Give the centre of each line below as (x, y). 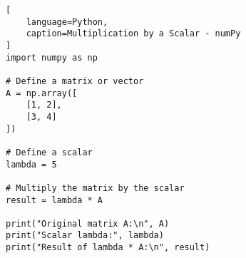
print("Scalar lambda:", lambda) (85, 236)
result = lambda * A (55, 200)
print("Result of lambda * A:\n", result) (108, 248)
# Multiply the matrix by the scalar (95, 188)
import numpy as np (52, 57)
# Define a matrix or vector (75, 81)
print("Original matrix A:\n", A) (88, 223)
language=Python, (67, 22)
